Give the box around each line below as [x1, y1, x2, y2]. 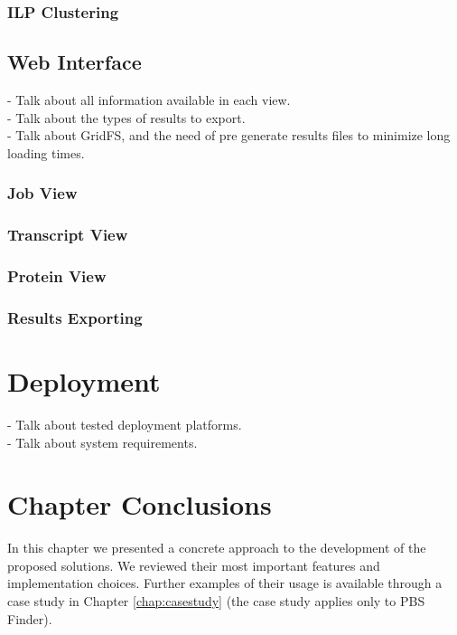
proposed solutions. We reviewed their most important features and [7, 555, 380, 574]
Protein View [7, 265, 107, 288]
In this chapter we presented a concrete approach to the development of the [7, 538, 426, 557]
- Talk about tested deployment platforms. [7, 414, 242, 433]
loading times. [7, 143, 85, 162]
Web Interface [7, 48, 142, 76]
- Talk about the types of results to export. [7, 108, 246, 127]
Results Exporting [7, 306, 143, 328]
